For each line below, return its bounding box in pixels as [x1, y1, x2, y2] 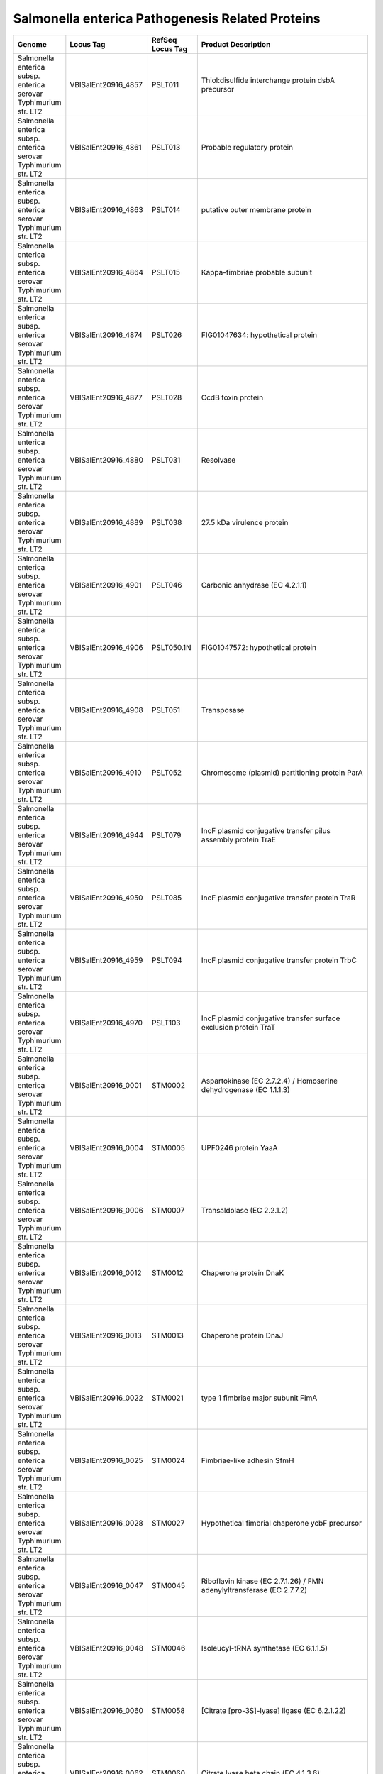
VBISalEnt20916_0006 [70, 1205, 143, 1215]
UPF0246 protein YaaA [201, 1142, 278, 1152]
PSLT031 [151, 455, 181, 465]
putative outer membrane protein [201, 204, 311, 214]
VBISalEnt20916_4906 [70, 642, 143, 652]
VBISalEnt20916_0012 [70, 1267, 142, 1277]
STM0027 [151, 1518, 185, 1528]
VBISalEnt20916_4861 [70, 142, 142, 152]
